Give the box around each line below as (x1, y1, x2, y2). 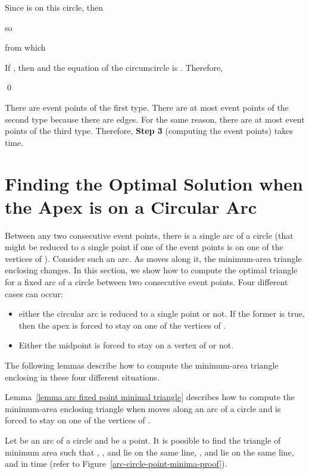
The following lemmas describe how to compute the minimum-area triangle (5, 359, 279, 371)
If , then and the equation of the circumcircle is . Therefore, (5, 61, 223, 73)
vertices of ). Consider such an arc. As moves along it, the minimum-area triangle (5, 252, 302, 264)
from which (5, 41, 46, 54)
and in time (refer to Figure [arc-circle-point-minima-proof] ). (5, 457, 227, 470)
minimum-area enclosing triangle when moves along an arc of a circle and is (5, 402, 281, 414)
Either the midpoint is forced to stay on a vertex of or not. (18, 339, 234, 351)
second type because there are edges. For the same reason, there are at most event (5, 113, 305, 125)
